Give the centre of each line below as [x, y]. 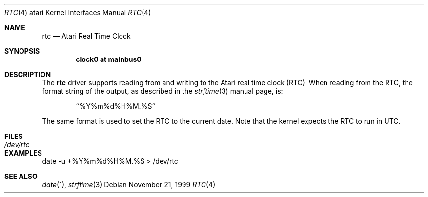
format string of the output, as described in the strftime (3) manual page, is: [163, 91]
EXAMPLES [23, 153]
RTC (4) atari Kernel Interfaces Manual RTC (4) [78, 12]
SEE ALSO [21, 176]
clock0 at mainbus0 [109, 59]
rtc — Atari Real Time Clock [86, 36]
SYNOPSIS [22, 51]
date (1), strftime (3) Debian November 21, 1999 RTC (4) [129, 185]
